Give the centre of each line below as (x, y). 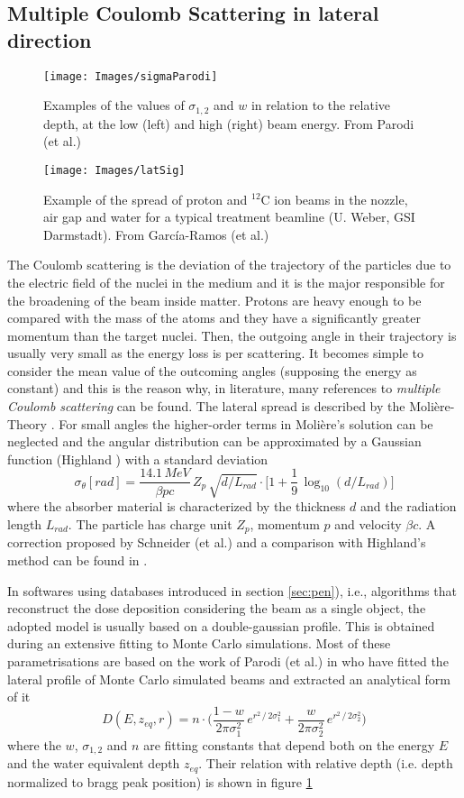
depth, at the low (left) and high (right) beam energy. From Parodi (229, 123)
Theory (27, 423)
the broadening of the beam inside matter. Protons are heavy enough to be (214, 300)
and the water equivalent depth (94, 763)
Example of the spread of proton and (146, 199)
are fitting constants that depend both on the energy (289, 744)
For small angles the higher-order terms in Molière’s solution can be (246, 423)
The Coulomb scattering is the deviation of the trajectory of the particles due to (229, 265)
